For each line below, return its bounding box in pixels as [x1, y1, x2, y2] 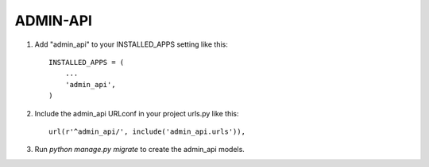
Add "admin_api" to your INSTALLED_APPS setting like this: [34, 40, 228, 49]
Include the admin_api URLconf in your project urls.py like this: [34, 108, 239, 118]
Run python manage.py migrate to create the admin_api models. [34, 145, 245, 154]
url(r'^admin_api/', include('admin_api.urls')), [48, 127, 246, 136]
